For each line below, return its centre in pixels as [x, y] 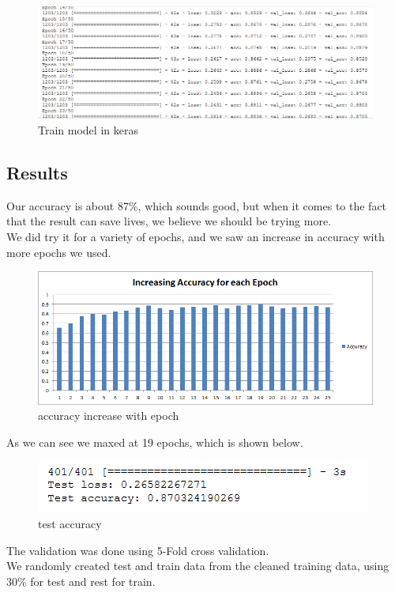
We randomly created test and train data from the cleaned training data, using [198, 566]
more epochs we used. [59, 252]
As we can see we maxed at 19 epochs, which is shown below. [155, 442]
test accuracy [70, 523]
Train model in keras [88, 129]
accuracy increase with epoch [109, 415]
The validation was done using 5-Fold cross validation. [138, 550]
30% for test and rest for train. [81, 581]
